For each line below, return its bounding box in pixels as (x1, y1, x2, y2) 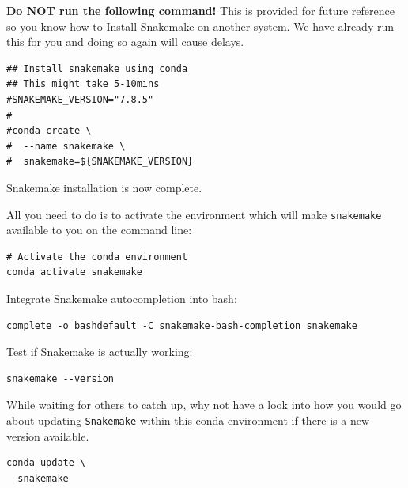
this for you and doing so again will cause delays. (6, 33, 244, 50)
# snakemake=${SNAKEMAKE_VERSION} (6, 156, 194, 168)
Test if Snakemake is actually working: (6, 343, 193, 360)
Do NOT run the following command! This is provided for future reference (6, 2, 395, 18)
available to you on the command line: (6, 221, 192, 238)
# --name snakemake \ (6, 140, 126, 152)
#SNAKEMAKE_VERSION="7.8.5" (6, 93, 154, 105)
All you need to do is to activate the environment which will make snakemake (6, 206, 382, 222)
